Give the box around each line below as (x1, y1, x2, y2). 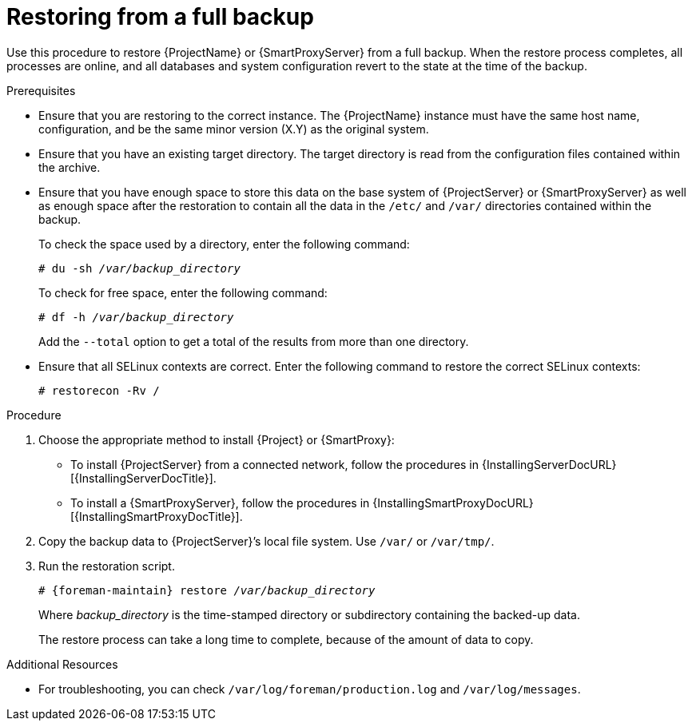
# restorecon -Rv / (38, 383, 160, 397)
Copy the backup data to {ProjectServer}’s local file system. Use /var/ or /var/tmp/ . (38, 534, 495, 548)
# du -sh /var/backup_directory (38, 261, 241, 275)
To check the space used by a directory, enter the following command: (38, 236, 410, 251)
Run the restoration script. (38, 558, 175, 573)
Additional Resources (6, 657, 118, 671)
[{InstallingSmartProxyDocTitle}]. (70, 509, 243, 523)
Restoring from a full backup (6, 3, 314, 30)
